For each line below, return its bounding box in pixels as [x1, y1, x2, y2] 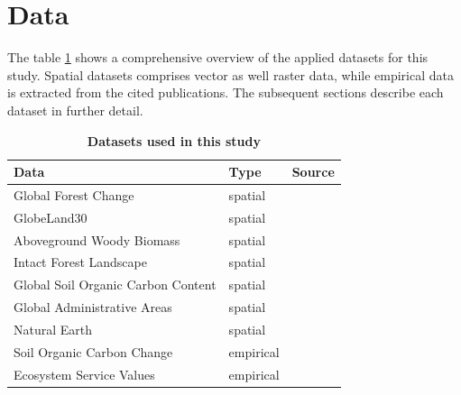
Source [291, 162, 335, 181]
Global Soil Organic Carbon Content [14, 275, 217, 294]
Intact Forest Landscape [14, 253, 147, 271]
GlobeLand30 [14, 207, 88, 226]
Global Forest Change [14, 185, 134, 204]
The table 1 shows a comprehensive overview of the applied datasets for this [7, 48, 429, 67]
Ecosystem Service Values [14, 364, 155, 383]
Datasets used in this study [87, 131, 261, 150]
